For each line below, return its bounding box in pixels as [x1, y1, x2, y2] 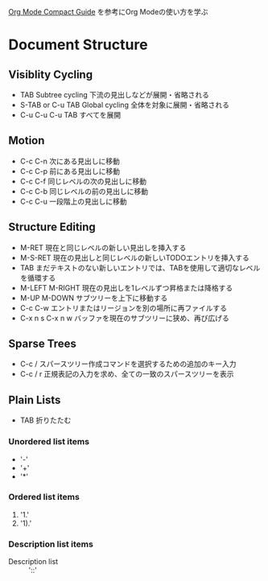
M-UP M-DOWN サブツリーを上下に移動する [19, 293, 168, 303]
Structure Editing [8, 220, 97, 234]
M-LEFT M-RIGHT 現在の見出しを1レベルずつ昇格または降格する [19, 282, 233, 292]
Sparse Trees [8, 337, 76, 351]
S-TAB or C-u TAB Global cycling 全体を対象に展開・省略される [19, 100, 229, 109]
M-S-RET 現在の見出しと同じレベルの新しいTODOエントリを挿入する [19, 253, 249, 262]
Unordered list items [8, 436, 90, 447]
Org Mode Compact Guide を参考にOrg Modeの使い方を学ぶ [8, 7, 208, 16]
